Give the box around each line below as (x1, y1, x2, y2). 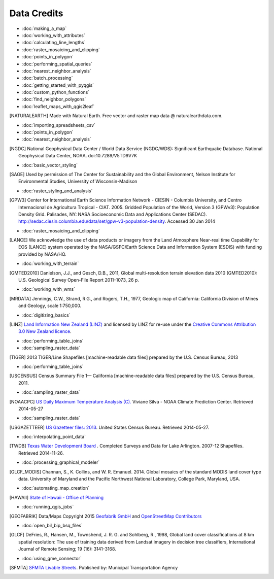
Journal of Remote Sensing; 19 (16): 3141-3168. (18, 546, 116, 552)
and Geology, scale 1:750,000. (18, 302, 82, 309)
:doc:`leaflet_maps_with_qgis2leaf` (22, 103, 95, 109)
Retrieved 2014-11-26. (18, 450, 64, 456)
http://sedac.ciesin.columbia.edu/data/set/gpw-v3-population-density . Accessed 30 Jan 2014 (18, 218, 216, 224)
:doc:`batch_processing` (22, 75, 73, 81)
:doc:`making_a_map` (22, 25, 67, 31)
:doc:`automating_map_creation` (22, 485, 90, 491)
